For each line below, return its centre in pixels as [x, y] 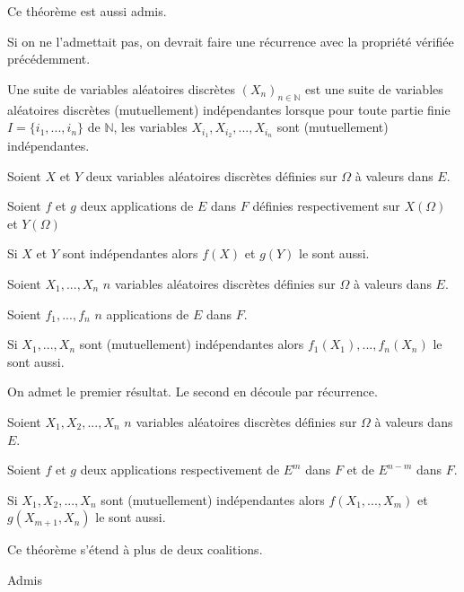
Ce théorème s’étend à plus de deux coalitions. [135, 549]
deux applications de [137, 206]
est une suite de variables [374, 88]
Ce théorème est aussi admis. [87, 11]
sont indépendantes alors [130, 253]
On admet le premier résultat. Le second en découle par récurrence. [193, 392]
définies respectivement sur [326, 206]
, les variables [150, 127]
